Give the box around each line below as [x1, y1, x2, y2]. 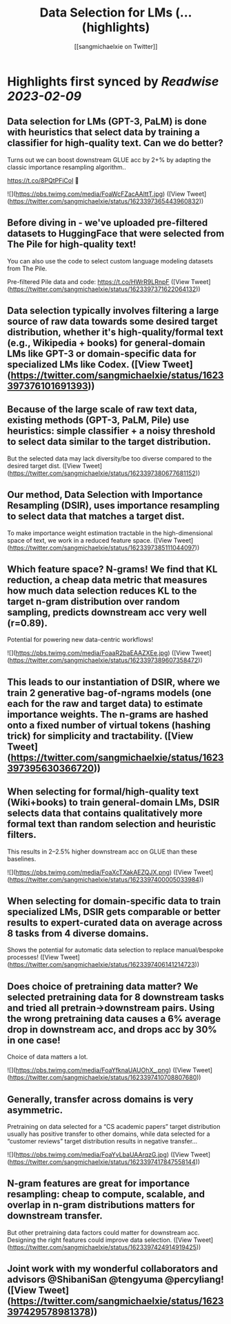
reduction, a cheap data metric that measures [7, 574, 208, 585]
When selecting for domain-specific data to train [7, 895, 221, 907]
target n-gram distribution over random [7, 595, 181, 608]
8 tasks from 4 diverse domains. [7, 927, 150, 939]
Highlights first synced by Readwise [7, 74, 219, 89]
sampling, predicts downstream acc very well [7, 606, 207, 618]
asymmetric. [7, 1104, 63, 1116]
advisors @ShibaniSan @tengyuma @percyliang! [7, 1274, 224, 1285]
